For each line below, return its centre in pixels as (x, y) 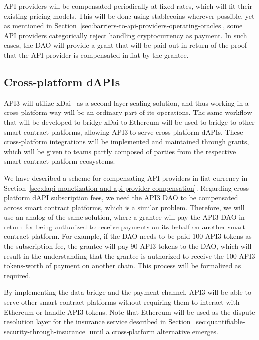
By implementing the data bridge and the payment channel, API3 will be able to (128, 292)
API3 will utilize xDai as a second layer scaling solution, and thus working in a (126, 102)
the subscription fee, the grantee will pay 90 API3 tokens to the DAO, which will (128, 246)
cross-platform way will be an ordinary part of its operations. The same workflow (128, 112)
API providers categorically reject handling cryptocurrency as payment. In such (126, 35)
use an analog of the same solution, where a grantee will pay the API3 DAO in (124, 217)
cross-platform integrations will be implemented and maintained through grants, (127, 142)
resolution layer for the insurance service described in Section (97, 321)
